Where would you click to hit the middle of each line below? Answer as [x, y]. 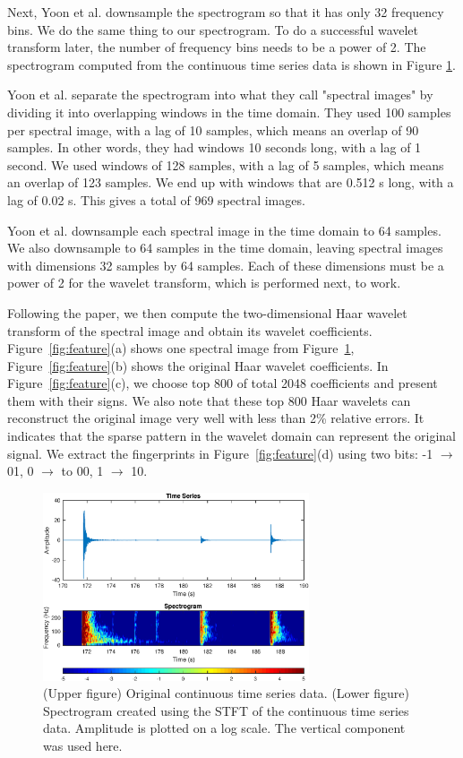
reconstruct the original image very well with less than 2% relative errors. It [216, 418]
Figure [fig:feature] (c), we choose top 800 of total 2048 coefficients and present [223, 383]
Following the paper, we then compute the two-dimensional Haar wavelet [207, 312]
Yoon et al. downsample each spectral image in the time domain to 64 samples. [224, 230]
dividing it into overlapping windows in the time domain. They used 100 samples [229, 112]
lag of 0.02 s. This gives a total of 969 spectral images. [156, 199]
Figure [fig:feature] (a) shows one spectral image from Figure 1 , [181, 348]
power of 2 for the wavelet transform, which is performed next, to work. [204, 283]
